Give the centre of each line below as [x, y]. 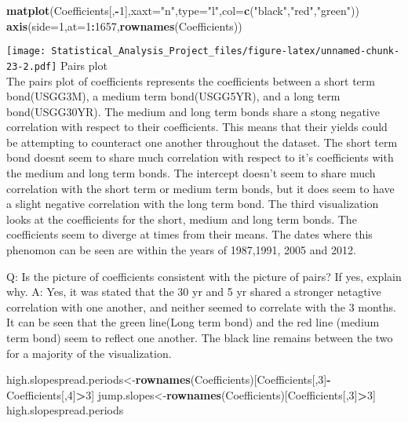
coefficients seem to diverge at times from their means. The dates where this [189, 234]
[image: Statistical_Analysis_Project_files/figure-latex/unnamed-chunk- [203, 51]
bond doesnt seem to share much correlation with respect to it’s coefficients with [200, 157]
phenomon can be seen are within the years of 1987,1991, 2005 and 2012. [181, 250]
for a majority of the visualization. [89, 353]
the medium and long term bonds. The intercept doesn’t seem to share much [191, 173]
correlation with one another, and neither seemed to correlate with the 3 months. [201, 306]
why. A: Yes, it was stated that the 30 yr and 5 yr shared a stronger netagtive [194, 292]
